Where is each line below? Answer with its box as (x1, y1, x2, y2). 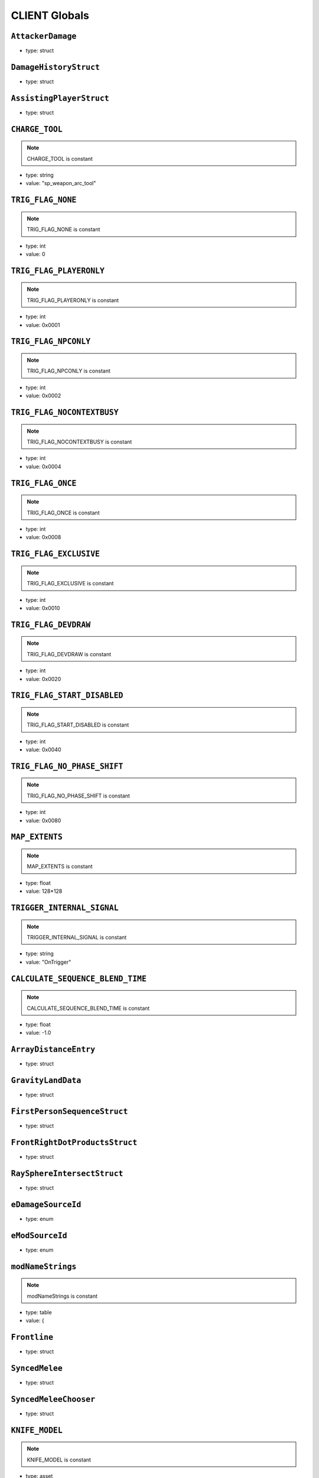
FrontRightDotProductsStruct (11, 1137, 138, 1147)
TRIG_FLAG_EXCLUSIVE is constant (27, 580, 114, 587)
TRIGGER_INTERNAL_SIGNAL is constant (27, 934, 127, 941)
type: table (25, 1308, 53, 1315)
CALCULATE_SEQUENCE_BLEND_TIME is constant (27, 1004, 150, 1012)
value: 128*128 (25, 887, 63, 895)
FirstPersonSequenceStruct (11, 1107, 128, 1117)
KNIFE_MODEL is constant (27, 1456, 92, 1463)
